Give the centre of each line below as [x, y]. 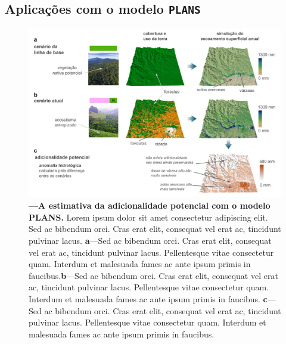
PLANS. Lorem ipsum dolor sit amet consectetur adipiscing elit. [148, 217]
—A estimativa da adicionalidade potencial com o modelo [150, 205]
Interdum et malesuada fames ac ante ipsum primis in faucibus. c [148, 298]
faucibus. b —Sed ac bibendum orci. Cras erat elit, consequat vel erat [153, 275]
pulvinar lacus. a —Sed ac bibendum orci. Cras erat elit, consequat [150, 240]
